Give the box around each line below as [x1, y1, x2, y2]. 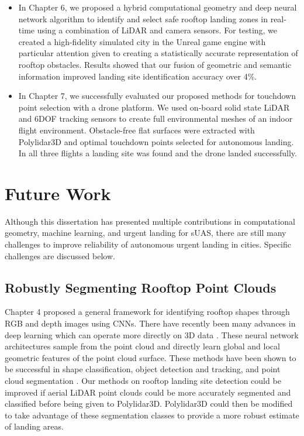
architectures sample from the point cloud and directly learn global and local [5, 340, 280, 352]
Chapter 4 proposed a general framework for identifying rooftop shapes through [5, 305, 290, 318]
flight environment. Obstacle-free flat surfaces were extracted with [18, 123, 255, 136]
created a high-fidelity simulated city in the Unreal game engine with [18, 35, 266, 47]
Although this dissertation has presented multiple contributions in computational [5, 215, 295, 227]
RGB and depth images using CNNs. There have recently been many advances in [5, 317, 296, 329]
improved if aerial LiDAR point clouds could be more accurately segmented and [5, 386, 291, 398]
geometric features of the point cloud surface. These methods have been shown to [5, 351, 296, 363]
